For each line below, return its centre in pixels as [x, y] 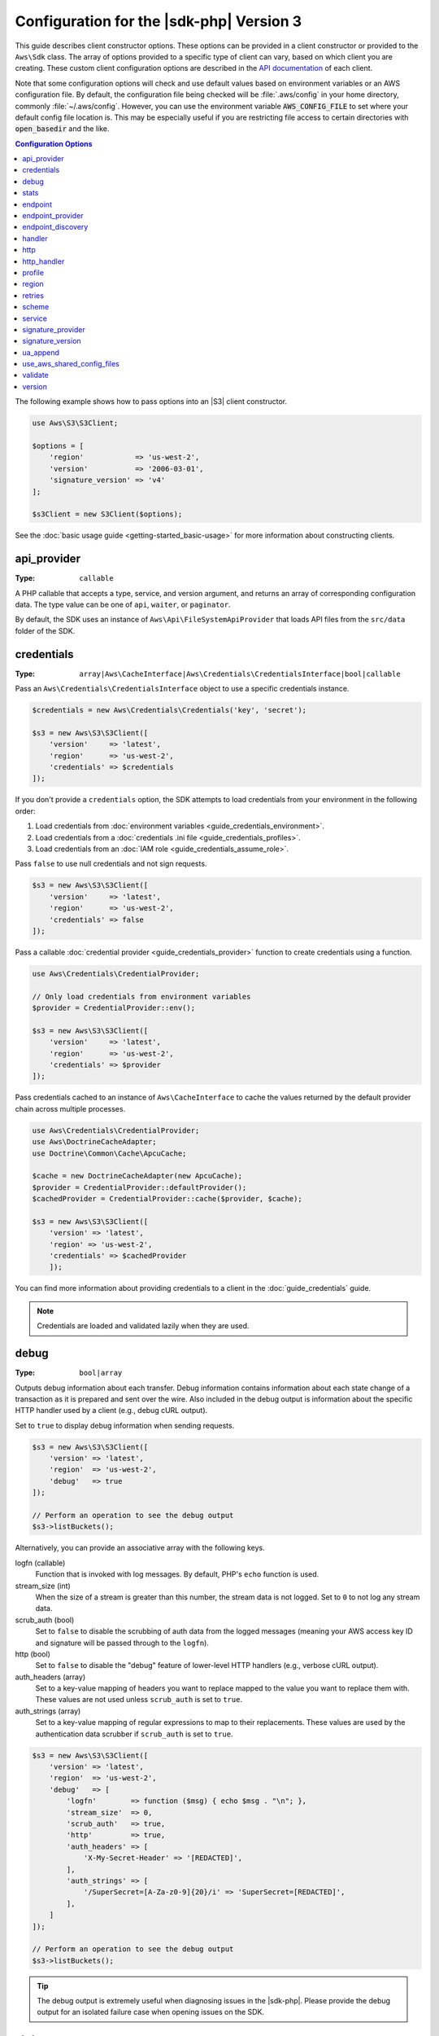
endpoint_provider [53, 216]
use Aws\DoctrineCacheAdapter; [95, 1142]
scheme [36, 307]
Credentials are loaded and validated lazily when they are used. [143, 1326]
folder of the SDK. [45, 630]
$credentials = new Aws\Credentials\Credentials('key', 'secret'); [170, 710]
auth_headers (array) [50, 1677]
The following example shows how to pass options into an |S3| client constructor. [151, 401]
